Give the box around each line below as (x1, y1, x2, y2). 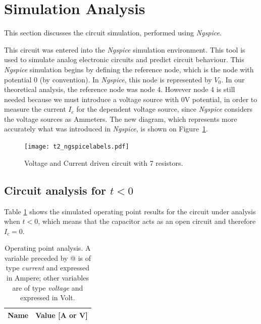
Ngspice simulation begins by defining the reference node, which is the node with (4, 64, 254, 74)
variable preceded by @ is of (4, 252, 91, 263)
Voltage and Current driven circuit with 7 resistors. (24, 157, 183, 168)
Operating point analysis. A (5, 243, 91, 253)
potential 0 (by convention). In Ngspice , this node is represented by (4, 74, 212, 84)
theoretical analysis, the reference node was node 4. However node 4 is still (4, 84, 235, 95)
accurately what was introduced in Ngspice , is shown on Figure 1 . (4, 123, 208, 134)
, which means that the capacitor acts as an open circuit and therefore (38, 216, 256, 226)
